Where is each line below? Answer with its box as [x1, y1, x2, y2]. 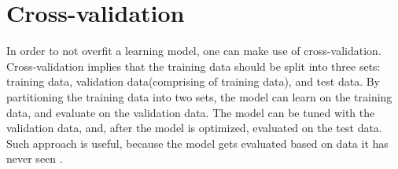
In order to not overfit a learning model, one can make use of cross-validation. [6, 42, 381, 59]
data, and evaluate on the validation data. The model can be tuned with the [6, 104, 375, 120]
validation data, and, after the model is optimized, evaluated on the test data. [6, 119, 382, 136]
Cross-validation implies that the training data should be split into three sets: [6, 57, 381, 74]
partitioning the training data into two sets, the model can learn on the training [6, 88, 392, 105]
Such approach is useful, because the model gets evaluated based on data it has [6, 134, 389, 151]
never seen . [6, 150, 63, 167]
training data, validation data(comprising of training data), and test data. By [6, 73, 380, 90]
